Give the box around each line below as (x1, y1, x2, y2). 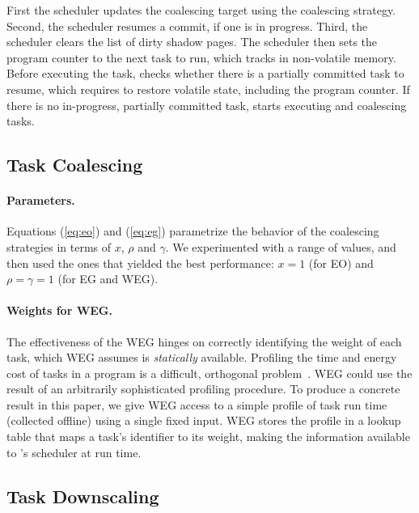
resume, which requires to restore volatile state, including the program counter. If (6, 80, 410, 97)
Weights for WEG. (6, 302, 112, 319)
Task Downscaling (6, 483, 159, 508)
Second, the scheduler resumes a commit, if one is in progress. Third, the (6, 17, 368, 34)
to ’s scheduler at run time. (6, 443, 142, 460)
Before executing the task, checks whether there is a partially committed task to (6, 65, 404, 82)
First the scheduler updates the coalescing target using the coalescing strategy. (6, 2, 396, 18)
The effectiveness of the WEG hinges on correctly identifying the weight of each (6, 333, 402, 350)
